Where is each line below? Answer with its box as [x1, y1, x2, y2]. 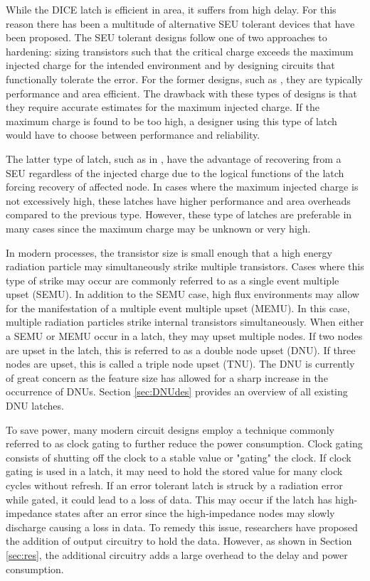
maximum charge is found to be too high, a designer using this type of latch [6, 113, 337, 128]
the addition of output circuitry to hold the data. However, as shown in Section [6, 533, 352, 548]
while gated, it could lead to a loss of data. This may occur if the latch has [6, 491, 332, 506]
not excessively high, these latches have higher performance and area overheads [6, 193, 351, 208]
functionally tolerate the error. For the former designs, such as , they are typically [6, 71, 363, 86]
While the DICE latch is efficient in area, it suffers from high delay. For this [6, 2, 337, 16]
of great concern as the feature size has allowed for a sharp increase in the [6, 370, 328, 385]
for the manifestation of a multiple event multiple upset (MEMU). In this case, [6, 300, 350, 315]
